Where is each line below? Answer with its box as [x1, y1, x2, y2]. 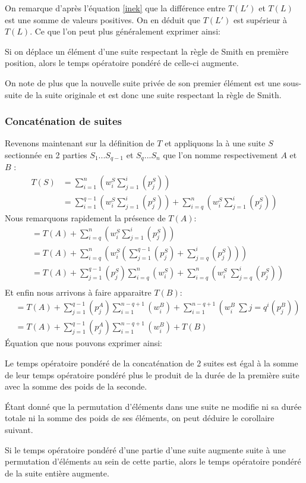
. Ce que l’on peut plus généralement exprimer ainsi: [30, 25, 220, 37]
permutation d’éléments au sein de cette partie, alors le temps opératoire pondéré [5, 455, 301, 468]
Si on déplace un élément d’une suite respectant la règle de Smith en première [5, 45, 289, 57]
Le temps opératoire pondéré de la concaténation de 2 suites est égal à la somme [5, 357, 298, 369]
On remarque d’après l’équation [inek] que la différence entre [5, 2, 226, 14]
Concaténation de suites [5, 114, 122, 128]
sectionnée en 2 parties [5, 148, 87, 161]
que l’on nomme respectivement [163, 148, 278, 161]
